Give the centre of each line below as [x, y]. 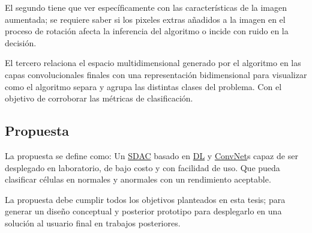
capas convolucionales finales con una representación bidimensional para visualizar [156, 74]
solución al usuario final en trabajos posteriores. [93, 222]
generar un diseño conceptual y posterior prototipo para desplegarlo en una [143, 211]
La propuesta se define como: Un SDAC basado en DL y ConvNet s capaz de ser [151, 155]
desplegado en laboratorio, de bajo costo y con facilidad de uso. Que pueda [142, 167]
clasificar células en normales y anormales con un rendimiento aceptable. [138, 179]
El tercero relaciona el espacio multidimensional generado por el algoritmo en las [153, 63]
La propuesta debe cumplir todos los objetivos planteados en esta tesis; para [145, 199]
